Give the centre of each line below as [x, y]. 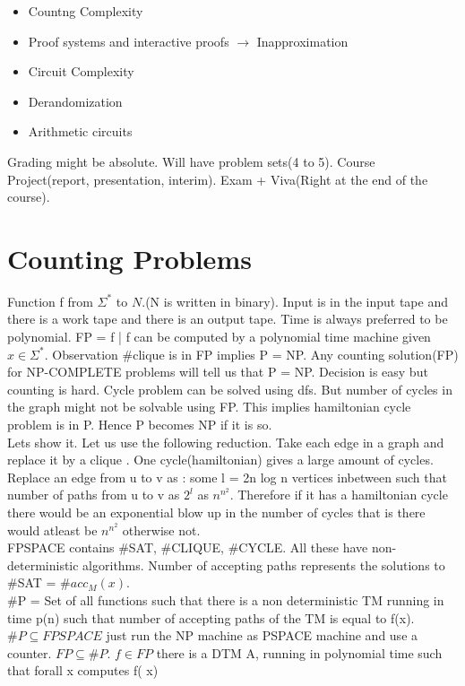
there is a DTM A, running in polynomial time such [299, 652]
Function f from [50, 301]
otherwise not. [161, 530]
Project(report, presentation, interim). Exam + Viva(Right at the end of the [218, 179]
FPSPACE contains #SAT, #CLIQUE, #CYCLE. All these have [188, 547]
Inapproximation [302, 41]
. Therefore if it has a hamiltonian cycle [339, 495]
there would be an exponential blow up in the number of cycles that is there [216, 512]
